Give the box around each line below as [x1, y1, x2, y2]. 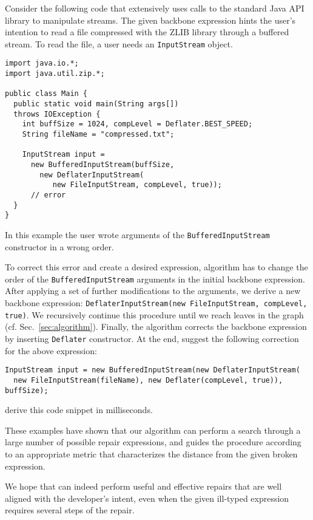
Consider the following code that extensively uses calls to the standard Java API [5, 2, 305, 14]
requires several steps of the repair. [5, 504, 135, 516]
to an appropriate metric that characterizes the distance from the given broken [5, 447, 298, 460]
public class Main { [5, 89, 88, 98]
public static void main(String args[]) [13, 100, 179, 109]
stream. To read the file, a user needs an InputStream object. [5, 37, 233, 50]
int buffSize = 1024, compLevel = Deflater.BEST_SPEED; [22, 120, 253, 129]
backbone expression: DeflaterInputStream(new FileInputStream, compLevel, [5, 296, 308, 309]
